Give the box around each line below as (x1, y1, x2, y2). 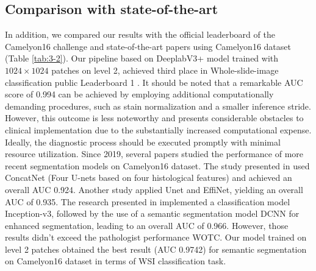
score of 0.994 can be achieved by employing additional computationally (5, 88, 274, 100)
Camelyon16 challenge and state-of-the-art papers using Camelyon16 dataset (5, 40, 291, 52)
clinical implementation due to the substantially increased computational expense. (5, 123, 312, 136)
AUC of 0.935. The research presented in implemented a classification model (5, 195, 290, 208)
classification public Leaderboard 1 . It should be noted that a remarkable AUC (5, 76, 303, 88)
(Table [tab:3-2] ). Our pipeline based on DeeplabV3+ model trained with (5, 52, 279, 65)
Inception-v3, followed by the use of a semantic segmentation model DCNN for (5, 207, 300, 220)
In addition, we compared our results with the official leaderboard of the (5, 28, 275, 41)
